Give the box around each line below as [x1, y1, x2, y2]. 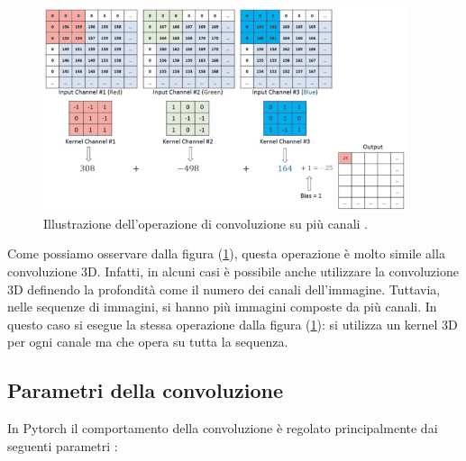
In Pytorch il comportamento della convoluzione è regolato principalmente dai [7, 419, 438, 438]
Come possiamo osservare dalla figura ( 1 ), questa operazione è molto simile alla [7, 244, 445, 263]
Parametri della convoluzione [7, 376, 284, 404]
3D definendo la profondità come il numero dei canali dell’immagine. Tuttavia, [7, 279, 441, 298]
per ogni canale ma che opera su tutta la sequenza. [7, 332, 288, 351]
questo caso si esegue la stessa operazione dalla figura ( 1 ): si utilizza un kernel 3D [7, 314, 458, 333]
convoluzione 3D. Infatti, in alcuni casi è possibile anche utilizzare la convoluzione [7, 261, 459, 280]
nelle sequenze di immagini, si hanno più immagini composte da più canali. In [7, 297, 437, 316]
